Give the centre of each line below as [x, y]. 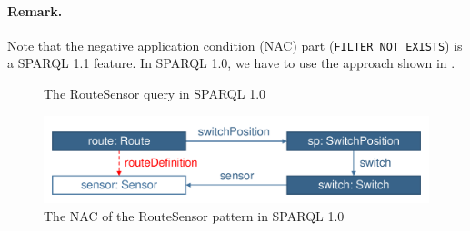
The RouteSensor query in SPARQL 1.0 [155, 94]
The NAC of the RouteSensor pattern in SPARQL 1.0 [194, 215]
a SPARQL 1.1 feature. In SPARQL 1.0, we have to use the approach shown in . [231, 63]
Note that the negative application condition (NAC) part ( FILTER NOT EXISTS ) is [235, 45]
